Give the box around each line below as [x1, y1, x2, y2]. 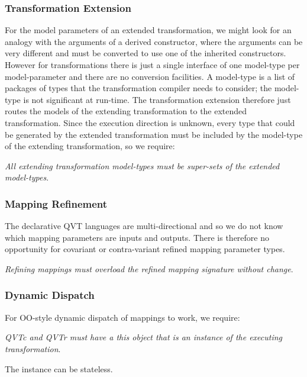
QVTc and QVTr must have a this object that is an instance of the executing [5, 331, 283, 343]
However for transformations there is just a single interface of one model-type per [5, 59, 300, 70]
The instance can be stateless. [5, 362, 113, 375]
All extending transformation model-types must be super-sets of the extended [5, 159, 280, 172]
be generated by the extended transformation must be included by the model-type [5, 128, 303, 140]
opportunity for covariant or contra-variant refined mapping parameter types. [5, 243, 285, 255]
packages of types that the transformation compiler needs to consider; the [5, 82, 272, 94]
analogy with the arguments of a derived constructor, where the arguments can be [5, 35, 303, 47]
